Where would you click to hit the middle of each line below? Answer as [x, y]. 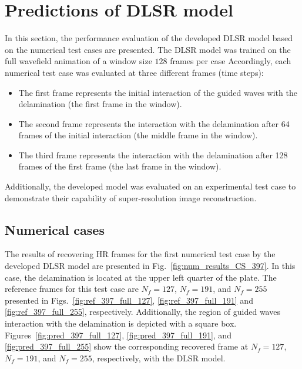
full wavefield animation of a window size [78, 61]
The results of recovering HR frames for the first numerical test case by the [140, 254]
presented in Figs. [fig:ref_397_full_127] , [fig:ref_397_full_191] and [129, 300]
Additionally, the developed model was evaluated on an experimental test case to [150, 186]
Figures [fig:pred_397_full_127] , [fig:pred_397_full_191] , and [118, 335]
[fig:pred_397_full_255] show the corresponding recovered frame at [127, 346]
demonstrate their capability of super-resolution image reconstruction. [131, 197]
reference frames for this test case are [72, 289]
